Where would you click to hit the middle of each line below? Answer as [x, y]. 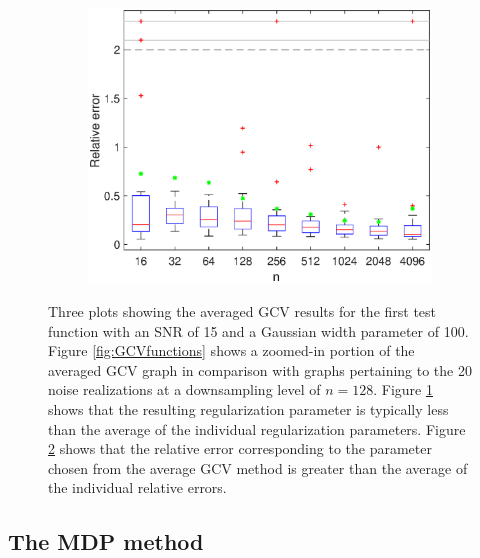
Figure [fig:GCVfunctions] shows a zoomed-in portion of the [231, 350]
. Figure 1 [403, 389]
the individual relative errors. [137, 487]
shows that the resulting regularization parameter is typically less [248, 409]
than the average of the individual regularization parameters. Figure [257, 428]
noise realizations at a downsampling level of [184, 389]
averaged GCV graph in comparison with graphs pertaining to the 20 [260, 369]
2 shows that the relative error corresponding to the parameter [240, 448]
